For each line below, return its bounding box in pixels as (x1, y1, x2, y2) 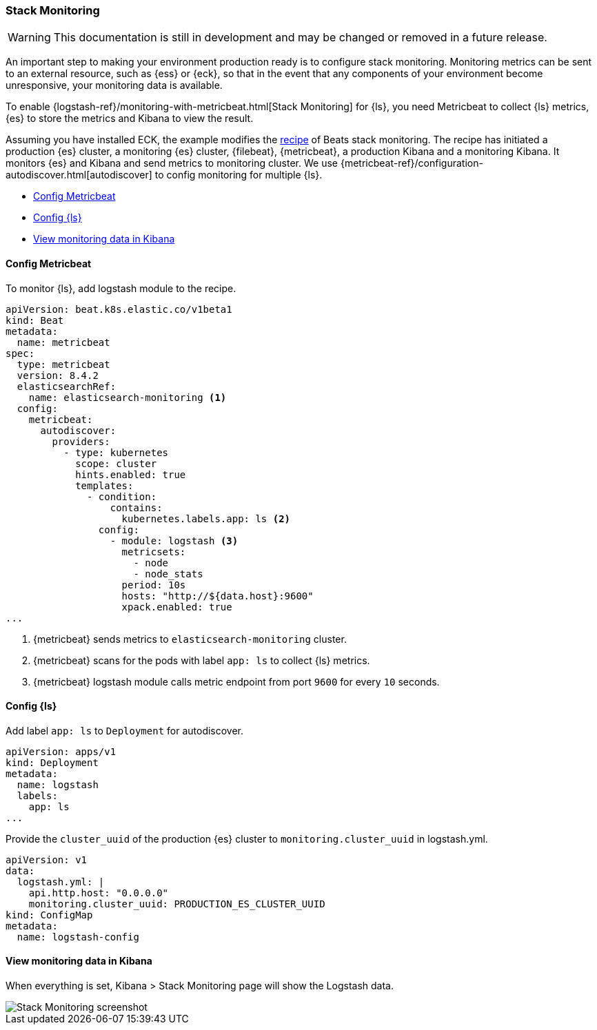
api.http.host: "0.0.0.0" (28, 887, 169, 898)
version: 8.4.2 (17, 369, 99, 381)
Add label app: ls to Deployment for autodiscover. (6, 724, 244, 737)
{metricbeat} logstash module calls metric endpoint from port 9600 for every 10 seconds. (33, 675, 440, 688)
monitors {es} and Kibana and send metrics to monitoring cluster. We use (6, 157, 338, 169)
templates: (75, 480, 134, 491)
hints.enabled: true (75, 468, 186, 480)
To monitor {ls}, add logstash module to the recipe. (6, 282, 236, 294)
